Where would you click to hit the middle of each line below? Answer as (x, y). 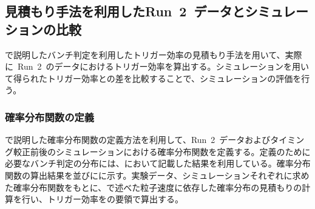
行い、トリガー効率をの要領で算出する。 (102, 199)
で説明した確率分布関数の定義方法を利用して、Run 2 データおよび (138, 140)
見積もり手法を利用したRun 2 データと (125, 11)
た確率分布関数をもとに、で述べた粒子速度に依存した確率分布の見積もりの (154, 187)
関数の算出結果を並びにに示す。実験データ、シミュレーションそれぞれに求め (157, 175)
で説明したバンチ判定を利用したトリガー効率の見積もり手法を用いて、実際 (154, 54)
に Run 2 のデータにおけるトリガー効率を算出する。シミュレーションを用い (157, 66)
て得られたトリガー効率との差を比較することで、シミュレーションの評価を (153, 78)
